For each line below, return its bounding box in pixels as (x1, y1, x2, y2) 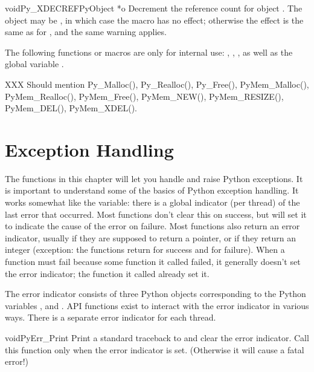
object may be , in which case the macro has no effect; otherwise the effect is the (5, 13, 304, 26)
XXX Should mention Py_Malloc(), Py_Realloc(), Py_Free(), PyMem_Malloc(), (5, 77, 309, 90)
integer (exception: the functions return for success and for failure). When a (5, 243, 285, 256)
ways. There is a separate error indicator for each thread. (5, 311, 216, 324)
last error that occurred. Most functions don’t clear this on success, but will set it (5, 207, 307, 220)
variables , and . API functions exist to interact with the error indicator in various (5, 299, 309, 312)
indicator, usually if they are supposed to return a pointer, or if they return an (5, 231, 296, 244)
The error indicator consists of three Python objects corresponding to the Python (5, 287, 306, 300)
